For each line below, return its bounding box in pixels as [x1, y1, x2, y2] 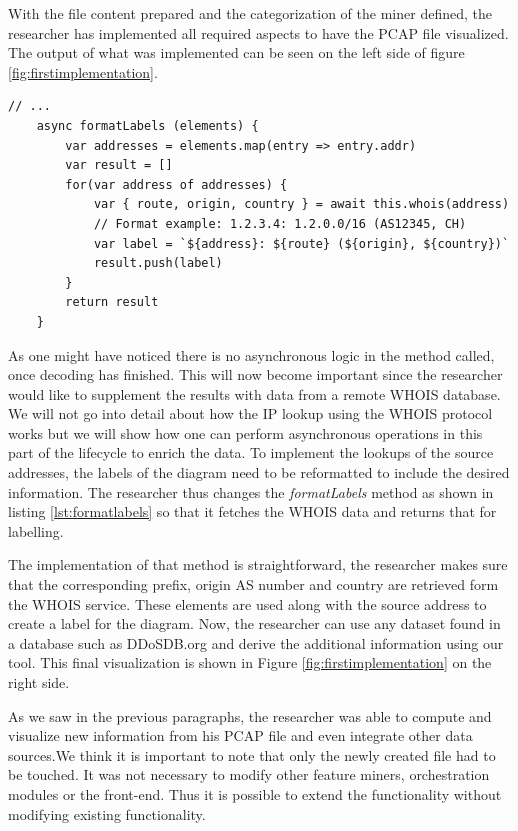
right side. [8, 672, 70, 692]
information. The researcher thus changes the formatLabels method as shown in [8, 481, 494, 502]
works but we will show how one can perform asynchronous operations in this [8, 422, 483, 443]
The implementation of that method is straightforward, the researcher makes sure [8, 554, 508, 575]
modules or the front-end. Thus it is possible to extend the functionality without [8, 783, 502, 804]
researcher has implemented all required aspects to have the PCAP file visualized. [8, 22, 509, 43]
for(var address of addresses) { [65, 177, 288, 192]
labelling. [8, 520, 64, 541]
